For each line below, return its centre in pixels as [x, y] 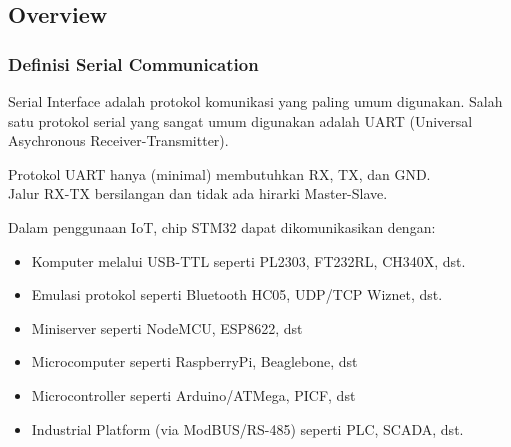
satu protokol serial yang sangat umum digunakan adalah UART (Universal [240, 120]
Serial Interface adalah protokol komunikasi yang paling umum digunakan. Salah [255, 101]
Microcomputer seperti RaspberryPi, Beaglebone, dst [194, 361]
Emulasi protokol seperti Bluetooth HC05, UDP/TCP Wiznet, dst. [237, 294]
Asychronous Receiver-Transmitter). [118, 140]
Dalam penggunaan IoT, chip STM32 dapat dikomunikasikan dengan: [222, 226]
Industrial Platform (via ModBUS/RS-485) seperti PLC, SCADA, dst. [247, 428]
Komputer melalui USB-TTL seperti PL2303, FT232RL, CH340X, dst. [248, 260]
